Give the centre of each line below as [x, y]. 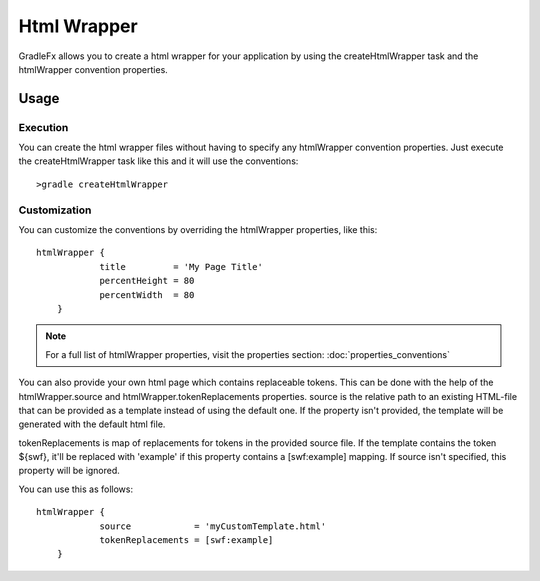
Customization [55, 210]
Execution [43, 127]
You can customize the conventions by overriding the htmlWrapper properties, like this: [198, 230]
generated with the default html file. [92, 424]
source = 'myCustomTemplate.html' [213, 526]
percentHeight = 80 [147, 281]
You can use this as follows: [76, 489]
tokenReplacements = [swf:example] [186, 540]
